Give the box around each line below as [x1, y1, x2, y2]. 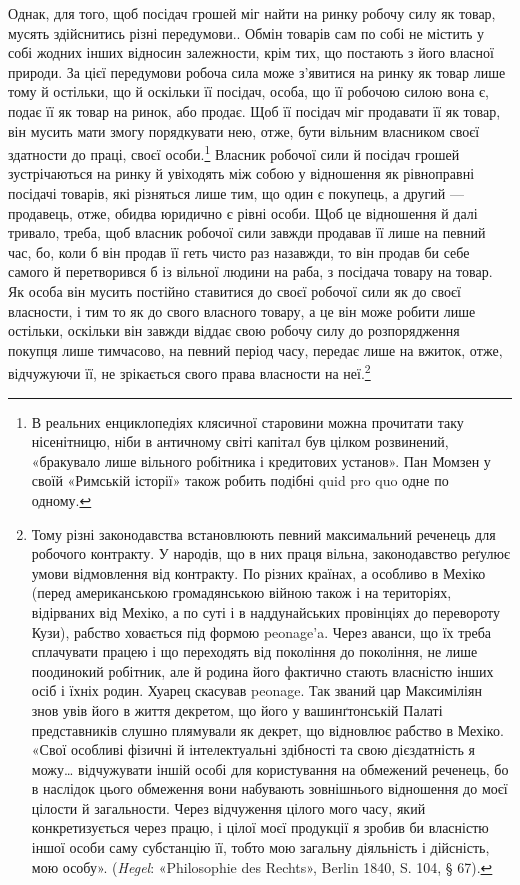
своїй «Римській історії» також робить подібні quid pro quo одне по [31, 470, 449, 491]
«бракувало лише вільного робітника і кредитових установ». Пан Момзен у [31, 450, 491, 471]
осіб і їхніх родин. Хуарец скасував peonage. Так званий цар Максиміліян [31, 680, 482, 701]
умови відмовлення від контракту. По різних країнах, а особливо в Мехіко [31, 562, 486, 583]
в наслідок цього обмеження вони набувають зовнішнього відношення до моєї [31, 778, 508, 799]
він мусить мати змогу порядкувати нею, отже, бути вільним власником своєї [8, 120, 480, 141]
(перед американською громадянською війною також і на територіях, [31, 582, 452, 603]
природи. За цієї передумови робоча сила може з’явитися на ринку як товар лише [8, 61, 506, 82]
